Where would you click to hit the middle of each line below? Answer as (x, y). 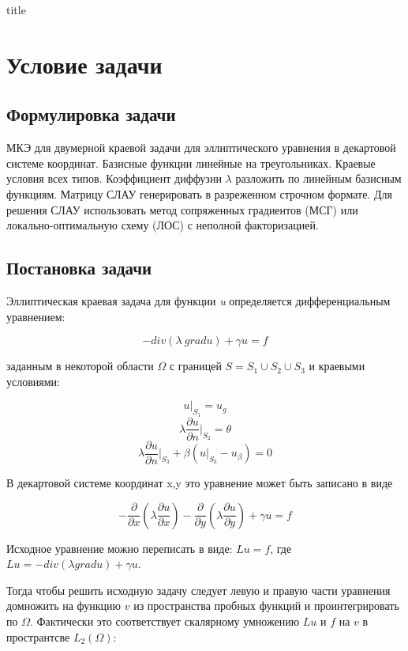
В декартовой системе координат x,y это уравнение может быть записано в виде (200, 483)
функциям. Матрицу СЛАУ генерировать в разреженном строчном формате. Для (199, 193)
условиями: (33, 381)
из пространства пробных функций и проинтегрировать (266, 606)
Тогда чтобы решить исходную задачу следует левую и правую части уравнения (198, 590)
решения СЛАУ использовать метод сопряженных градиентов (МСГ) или (182, 209)
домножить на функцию (64, 606)
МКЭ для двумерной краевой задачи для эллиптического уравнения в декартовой (201, 148)
